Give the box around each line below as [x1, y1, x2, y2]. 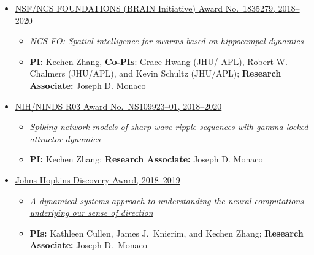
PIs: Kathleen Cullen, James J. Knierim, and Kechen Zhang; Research [29, 226, 304, 239]
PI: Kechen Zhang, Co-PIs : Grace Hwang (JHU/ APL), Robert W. [29, 55, 288, 67]
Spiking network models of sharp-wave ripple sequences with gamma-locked [29, 120, 308, 133]
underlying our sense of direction [29, 206, 153, 219]
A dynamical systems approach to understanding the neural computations [29, 194, 304, 207]
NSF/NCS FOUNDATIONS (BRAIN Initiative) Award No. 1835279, [15, 2, 275, 14]
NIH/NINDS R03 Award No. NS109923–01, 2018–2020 [15, 99, 222, 112]
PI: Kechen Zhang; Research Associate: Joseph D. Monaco [29, 153, 263, 166]
